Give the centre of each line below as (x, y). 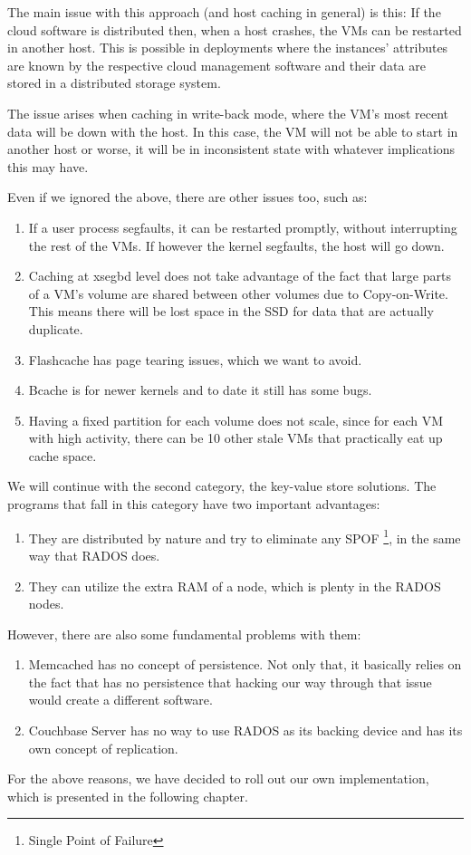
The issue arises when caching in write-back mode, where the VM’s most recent (228, 113)
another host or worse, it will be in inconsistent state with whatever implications (231, 149)
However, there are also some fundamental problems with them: (184, 634)
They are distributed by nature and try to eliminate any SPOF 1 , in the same (245, 536)
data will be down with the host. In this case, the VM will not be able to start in (233, 131)
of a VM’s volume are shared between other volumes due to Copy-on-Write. (238, 293)
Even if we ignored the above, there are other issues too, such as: (187, 197)
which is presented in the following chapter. (128, 796)
